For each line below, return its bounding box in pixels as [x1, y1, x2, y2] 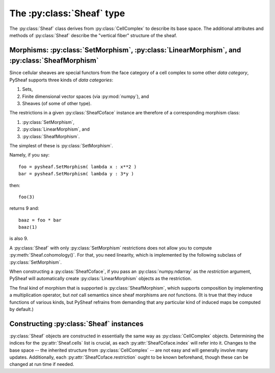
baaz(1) [18, 224, 38, 230]
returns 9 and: [9, 205, 39, 211]
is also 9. [9, 235, 29, 241]
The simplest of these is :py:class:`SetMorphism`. [9, 142, 113, 148]
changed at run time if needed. [9, 361, 74, 367]
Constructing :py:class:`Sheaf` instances [9, 319, 144, 328]
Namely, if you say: [9, 152, 50, 158]
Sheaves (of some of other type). [22, 101, 92, 106]
